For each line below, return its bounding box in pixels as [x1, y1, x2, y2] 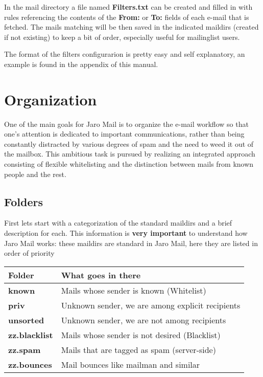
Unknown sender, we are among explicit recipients [61, 299, 241, 311]
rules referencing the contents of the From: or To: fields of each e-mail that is [4, 11, 249, 22]
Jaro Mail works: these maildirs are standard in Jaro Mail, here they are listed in [4, 237, 258, 248]
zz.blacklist [8, 328, 53, 341]
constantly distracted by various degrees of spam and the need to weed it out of [4, 138, 254, 149]
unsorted [8, 314, 44, 326]
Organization [4, 88, 97, 109]
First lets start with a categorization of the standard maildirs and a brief [4, 217, 232, 228]
